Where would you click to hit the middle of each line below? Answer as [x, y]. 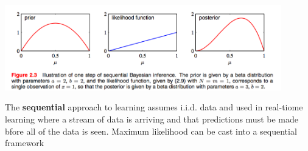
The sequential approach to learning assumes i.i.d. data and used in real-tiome [154, 107]
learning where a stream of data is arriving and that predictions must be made [152, 119]
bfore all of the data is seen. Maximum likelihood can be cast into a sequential [151, 131]
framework [25, 143]
